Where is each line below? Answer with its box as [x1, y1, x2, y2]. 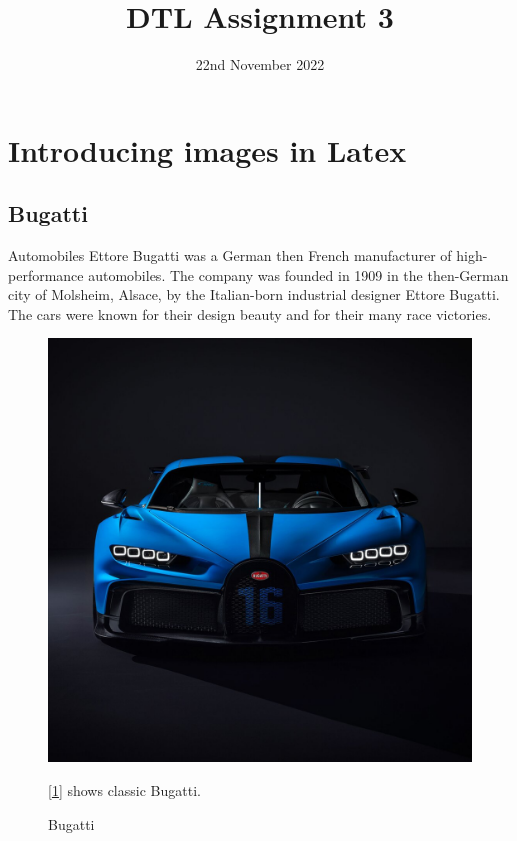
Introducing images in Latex [8, 129, 407, 170]
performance [8, 264, 84, 285]
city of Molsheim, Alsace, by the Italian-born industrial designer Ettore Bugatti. [8, 284, 500, 305]
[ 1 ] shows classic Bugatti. [48, 780, 201, 801]
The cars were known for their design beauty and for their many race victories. [8, 303, 492, 324]
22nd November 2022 [195, 54, 325, 75]
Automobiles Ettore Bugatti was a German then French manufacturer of [8, 245, 452, 266]
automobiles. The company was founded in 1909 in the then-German [88, 264, 509, 285]
